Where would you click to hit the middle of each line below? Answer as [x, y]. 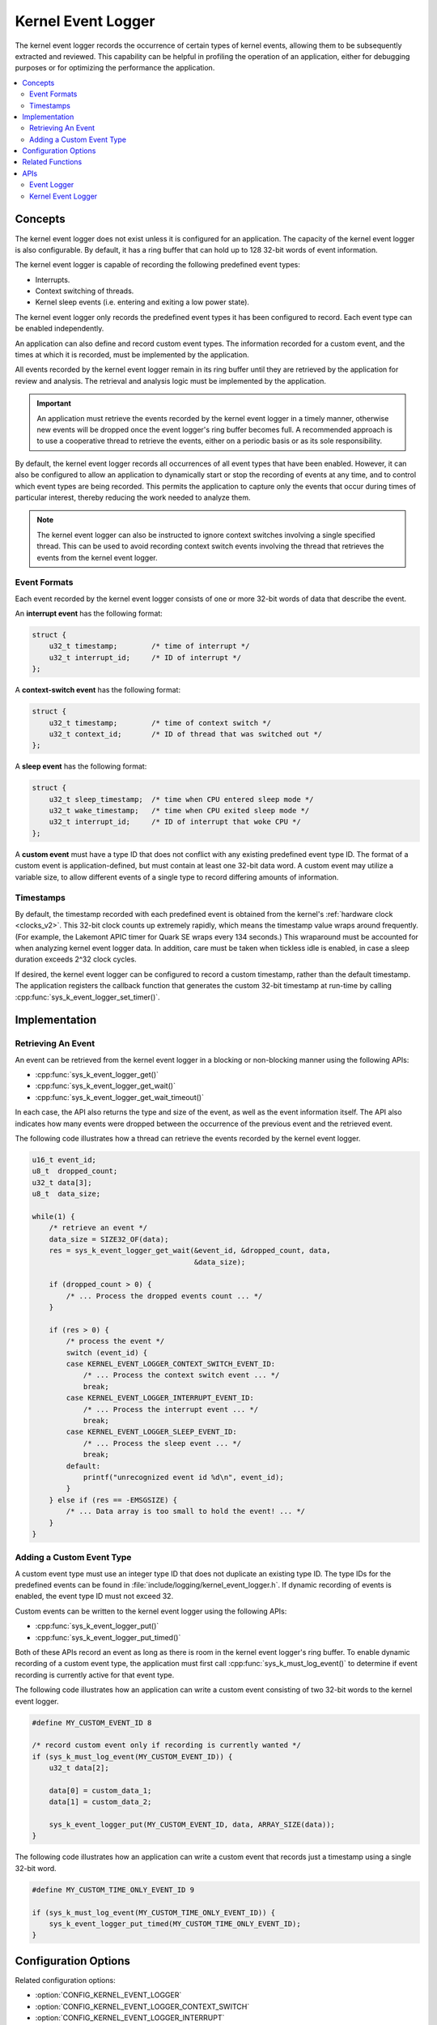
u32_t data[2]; [79, 1768]
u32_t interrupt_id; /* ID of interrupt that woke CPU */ [175, 822]
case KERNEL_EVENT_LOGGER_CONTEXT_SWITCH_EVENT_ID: [171, 1364]
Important [54, 403]
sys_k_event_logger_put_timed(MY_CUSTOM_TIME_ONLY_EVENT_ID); [175, 1923]
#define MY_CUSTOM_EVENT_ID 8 [92, 1722]
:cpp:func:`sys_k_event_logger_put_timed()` [108, 1637]
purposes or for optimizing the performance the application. [115, 68]
